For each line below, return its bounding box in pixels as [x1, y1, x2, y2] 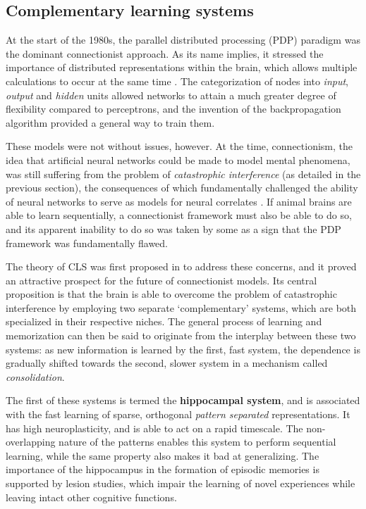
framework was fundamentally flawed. [6, 235, 168, 250]
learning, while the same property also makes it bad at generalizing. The [6, 448, 319, 463]
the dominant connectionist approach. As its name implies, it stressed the [6, 46, 324, 61]
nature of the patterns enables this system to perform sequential [59, 434, 336, 449]
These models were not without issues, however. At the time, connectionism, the [6, 139, 353, 153]
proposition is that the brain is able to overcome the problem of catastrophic [6, 287, 337, 301]
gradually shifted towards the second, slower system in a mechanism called [6, 356, 328, 370]
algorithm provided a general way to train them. [6, 115, 215, 130]
